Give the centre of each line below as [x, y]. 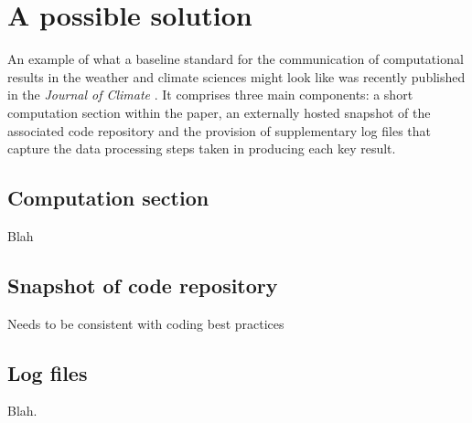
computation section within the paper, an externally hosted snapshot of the [219, 112]
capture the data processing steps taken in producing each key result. [202, 148]
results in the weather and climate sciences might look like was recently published [236, 76]
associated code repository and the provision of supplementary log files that [220, 130]
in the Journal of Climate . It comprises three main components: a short [210, 95]
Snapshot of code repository [143, 285]
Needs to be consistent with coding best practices [146, 323]
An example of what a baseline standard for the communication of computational [236, 59]
